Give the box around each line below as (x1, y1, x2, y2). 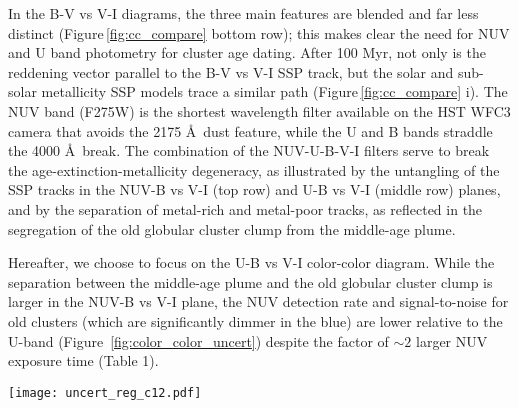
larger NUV (416, 330, 488, 351)
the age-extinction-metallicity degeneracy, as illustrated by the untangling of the (8, 159, 500, 180)
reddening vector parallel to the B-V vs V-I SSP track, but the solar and (8, 61, 454, 82)
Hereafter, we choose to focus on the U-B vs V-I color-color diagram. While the (8, 252, 495, 273)
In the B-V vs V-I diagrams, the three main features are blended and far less (8, 3, 479, 23)
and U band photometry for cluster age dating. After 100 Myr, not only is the (8, 42, 486, 63)
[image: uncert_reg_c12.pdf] (8, 385, 202, 400)
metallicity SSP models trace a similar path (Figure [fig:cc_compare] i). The (41, 81, 508, 102)
